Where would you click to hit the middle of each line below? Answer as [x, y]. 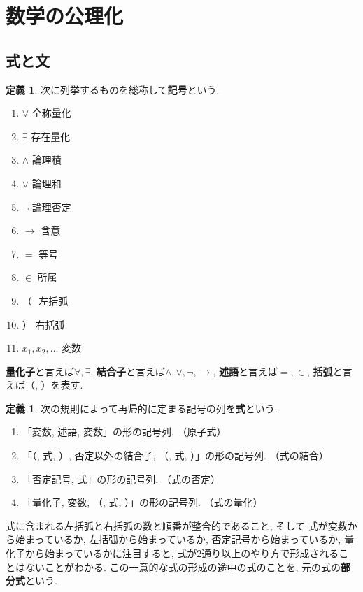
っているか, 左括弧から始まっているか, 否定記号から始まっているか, [188, 539]
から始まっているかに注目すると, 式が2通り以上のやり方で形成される [182, 553]
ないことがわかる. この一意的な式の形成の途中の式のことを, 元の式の [183, 566]
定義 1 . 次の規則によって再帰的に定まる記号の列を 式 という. [142, 408]
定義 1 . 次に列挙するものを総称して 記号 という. [113, 89]
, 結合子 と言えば [128, 371]
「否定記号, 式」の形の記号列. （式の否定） [121, 478]
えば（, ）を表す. [44, 385]
